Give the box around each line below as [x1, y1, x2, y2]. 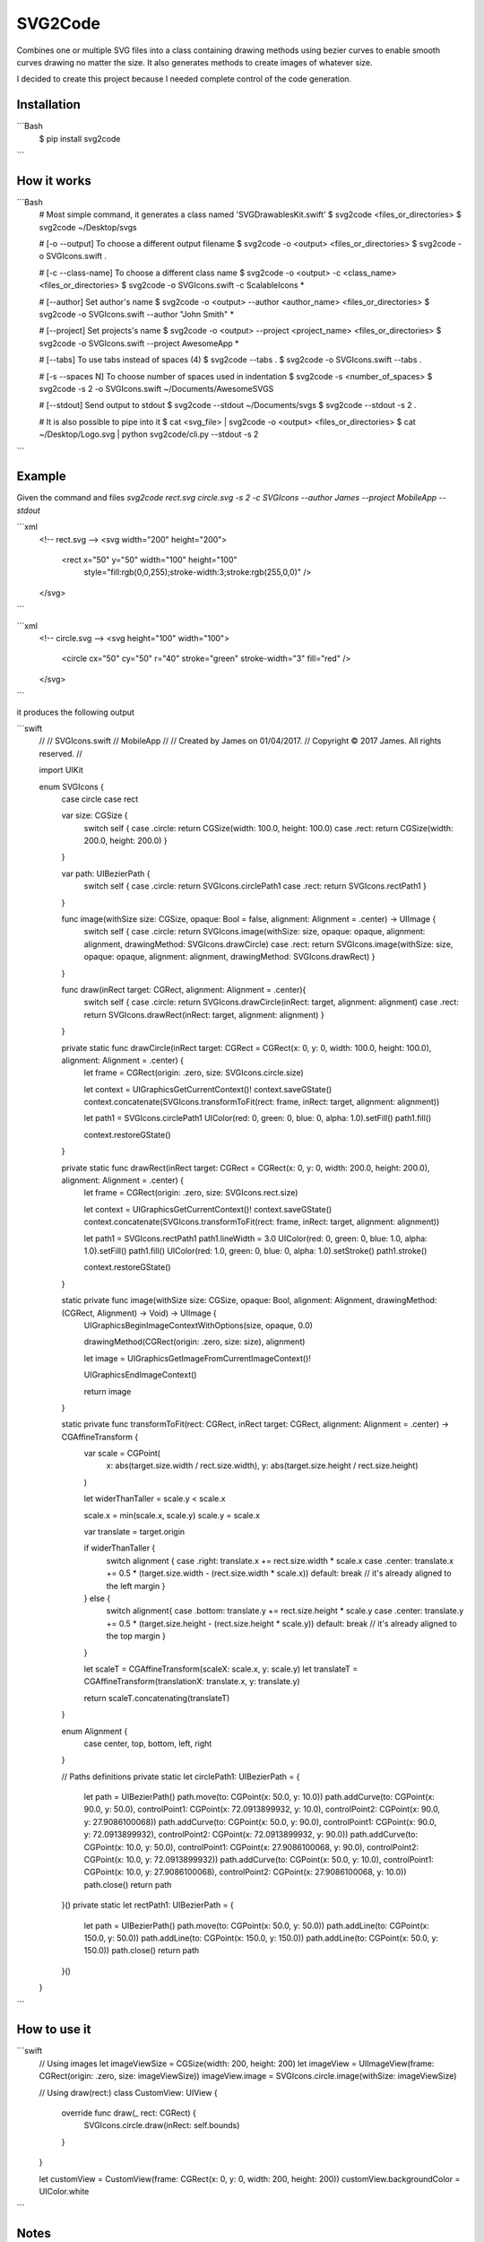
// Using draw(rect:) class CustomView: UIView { [39, 2087, 219, 2098]
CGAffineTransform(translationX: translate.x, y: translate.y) [83, 1676, 300, 1687]
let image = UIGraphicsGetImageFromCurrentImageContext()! [83, 1352, 311, 1363]
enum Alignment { [61, 1725, 128, 1736]
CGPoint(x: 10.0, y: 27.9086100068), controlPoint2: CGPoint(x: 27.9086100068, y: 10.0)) [83, 1866, 407, 1878]
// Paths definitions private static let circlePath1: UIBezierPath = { [61, 1771, 300, 1782]
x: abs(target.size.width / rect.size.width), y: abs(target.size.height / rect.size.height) [106, 1460, 419, 1471]
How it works [16, 173, 91, 188]
